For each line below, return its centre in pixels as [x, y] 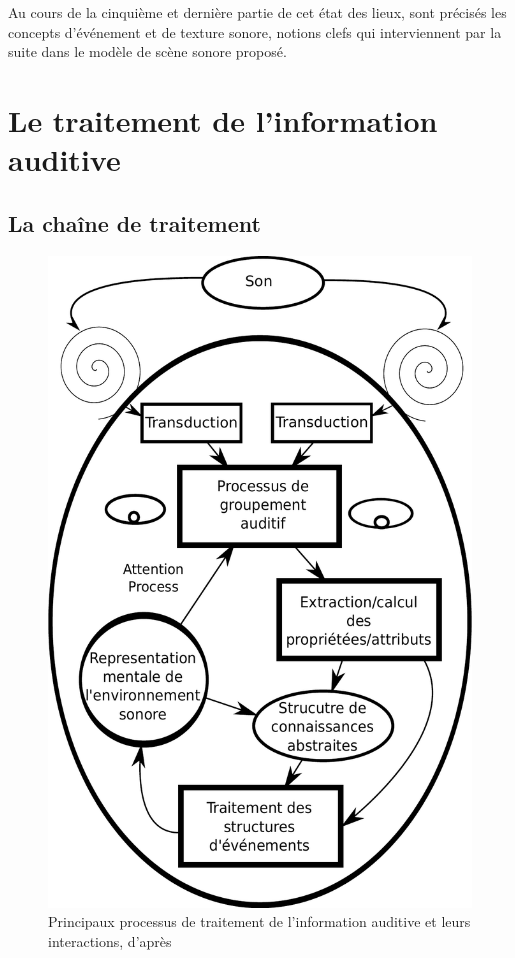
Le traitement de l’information [223, 119]
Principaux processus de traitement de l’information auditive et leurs [259, 921]
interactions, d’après [110, 940]
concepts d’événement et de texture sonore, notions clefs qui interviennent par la [255, 31]
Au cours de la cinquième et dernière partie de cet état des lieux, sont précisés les [257, 12]
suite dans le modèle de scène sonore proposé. [147, 51]
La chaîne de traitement [134, 222]
